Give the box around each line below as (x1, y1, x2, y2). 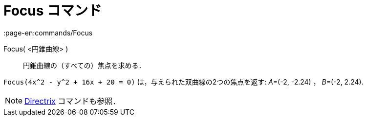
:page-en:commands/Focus (3, 28, 93, 37)
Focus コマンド (3, 2, 102, 19)
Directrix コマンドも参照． (24, 96, 121, 106)
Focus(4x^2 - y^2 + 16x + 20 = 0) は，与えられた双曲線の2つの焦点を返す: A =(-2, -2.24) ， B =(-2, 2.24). (3, 77, 364, 86)
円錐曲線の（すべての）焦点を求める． (23, 61, 146, 69)
